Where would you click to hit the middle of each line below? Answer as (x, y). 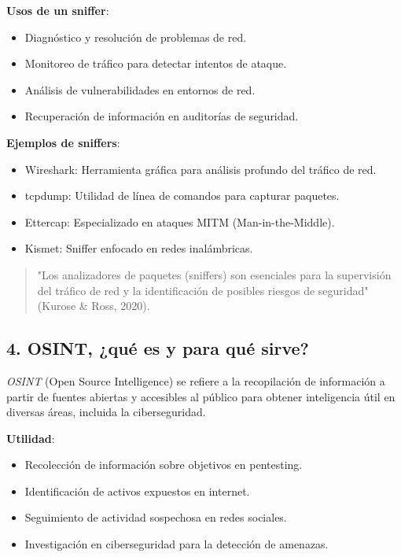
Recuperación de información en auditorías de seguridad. (162, 116)
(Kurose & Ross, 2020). (94, 306)
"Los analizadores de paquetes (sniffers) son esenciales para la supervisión (214, 274)
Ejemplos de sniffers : (63, 142)
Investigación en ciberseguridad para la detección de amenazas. (177, 544)
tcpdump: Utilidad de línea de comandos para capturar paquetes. (182, 196)
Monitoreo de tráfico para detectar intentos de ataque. (156, 63)
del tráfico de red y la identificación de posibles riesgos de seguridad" (203, 290)
